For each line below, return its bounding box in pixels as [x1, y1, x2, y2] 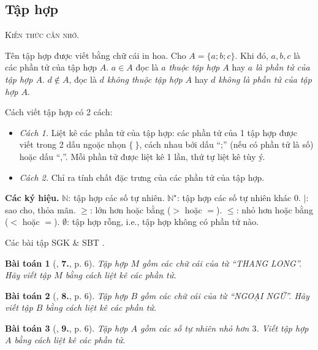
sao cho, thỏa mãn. [5, 203, 76, 216]
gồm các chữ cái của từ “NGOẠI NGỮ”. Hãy [140, 289, 309, 302]
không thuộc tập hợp [107, 72, 183, 85]
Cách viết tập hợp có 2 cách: [5, 105, 113, 118]
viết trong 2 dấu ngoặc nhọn [19, 138, 126, 151]
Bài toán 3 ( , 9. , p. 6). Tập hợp [5, 321, 128, 334]
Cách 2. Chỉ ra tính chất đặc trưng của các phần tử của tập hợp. [19, 170, 265, 183]
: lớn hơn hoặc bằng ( [89, 203, 171, 216]
